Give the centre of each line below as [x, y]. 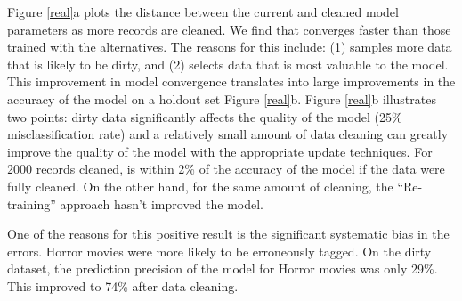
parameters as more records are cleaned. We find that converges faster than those [229, 29]
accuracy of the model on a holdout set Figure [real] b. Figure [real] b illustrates [222, 98]
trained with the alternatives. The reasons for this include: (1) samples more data [230, 47]
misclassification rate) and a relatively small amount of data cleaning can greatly [228, 134]
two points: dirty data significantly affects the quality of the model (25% [205, 116]
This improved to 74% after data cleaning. [123, 285]
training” [32, 203]
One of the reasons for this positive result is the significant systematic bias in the [228, 234]
